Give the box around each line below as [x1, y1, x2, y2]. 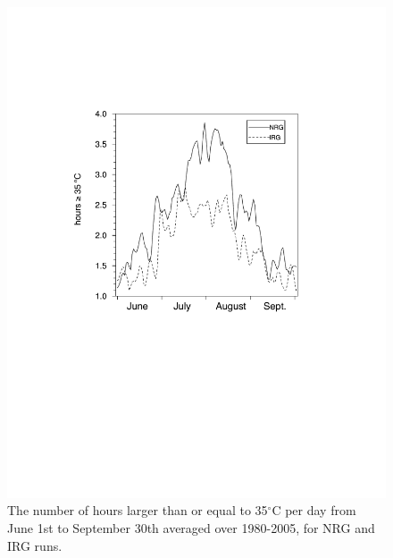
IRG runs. [7, 536, 63, 554]
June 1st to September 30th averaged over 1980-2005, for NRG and [7, 519, 375, 537]
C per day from [272, 501, 356, 520]
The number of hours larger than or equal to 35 [7, 501, 268, 520]
